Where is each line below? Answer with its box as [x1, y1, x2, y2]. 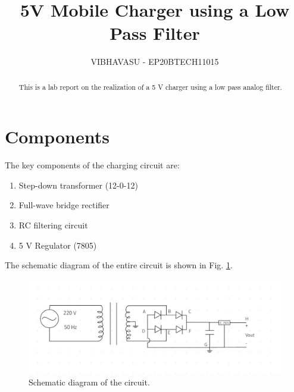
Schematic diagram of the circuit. [29, 376, 150, 388]
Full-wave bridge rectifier [18, 199, 110, 211]
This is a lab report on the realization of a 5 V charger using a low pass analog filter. [18, 81, 282, 92]
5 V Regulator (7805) [18, 239, 97, 251]
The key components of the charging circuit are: [5, 159, 180, 171]
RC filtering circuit [18, 219, 88, 231]
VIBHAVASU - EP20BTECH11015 [90, 55, 219, 68]
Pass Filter [110, 21, 200, 45]
